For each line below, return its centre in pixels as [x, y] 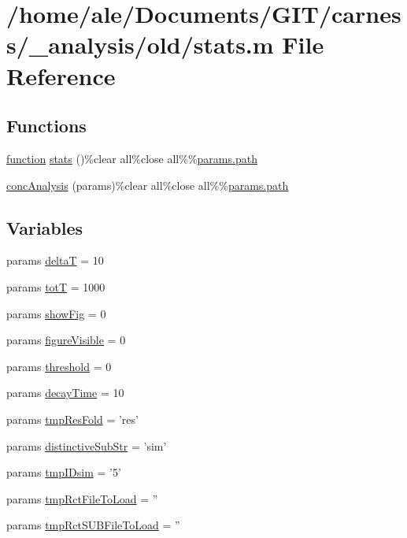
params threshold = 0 [59, 366]
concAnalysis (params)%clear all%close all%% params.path [148, 185]
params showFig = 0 [56, 313]
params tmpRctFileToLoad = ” [82, 498]
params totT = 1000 [56, 286]
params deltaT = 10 [55, 260]
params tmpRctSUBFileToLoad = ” [93, 525]
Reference [61, 75]
